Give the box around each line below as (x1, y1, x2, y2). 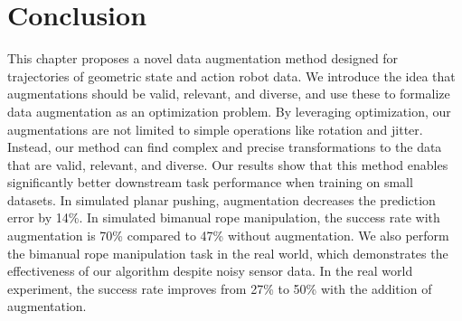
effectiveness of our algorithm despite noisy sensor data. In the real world (7, 261, 413, 280)
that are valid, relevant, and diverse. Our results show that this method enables (7, 155, 448, 174)
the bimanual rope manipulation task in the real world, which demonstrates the (7, 243, 448, 262)
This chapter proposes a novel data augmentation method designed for (7, 49, 399, 68)
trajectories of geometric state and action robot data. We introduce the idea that (7, 66, 456, 85)
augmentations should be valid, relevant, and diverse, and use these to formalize (7, 84, 450, 103)
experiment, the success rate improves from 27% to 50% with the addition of (7, 279, 432, 297)
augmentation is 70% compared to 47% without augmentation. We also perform (7, 226, 449, 245)
